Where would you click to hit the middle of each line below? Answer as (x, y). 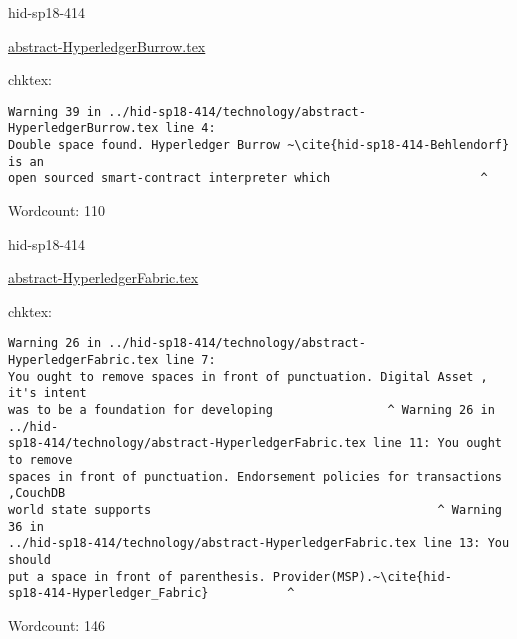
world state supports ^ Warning (255, 510)
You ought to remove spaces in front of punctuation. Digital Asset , (248, 376)
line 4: (190, 128)
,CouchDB (37, 493)
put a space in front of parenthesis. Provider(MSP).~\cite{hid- (230, 576)
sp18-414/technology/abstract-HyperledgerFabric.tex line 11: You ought (255, 443)
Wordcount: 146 (56, 624)
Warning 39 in (55, 111)
